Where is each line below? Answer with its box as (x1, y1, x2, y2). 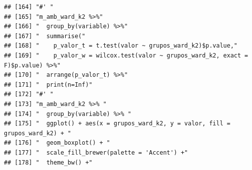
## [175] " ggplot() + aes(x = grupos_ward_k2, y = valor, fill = (4, 120, 231, 127)
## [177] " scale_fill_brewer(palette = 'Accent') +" (4, 149, 188, 156)
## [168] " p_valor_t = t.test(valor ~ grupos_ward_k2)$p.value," (4, 42, 238, 50)
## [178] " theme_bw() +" (4, 159, 92, 166)
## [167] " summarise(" (4, 32, 85, 40)
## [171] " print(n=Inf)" (4, 81, 92, 88)
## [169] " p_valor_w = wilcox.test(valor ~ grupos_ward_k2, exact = (4, 52, 248, 59)
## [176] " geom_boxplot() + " (4, 139, 110, 147)
